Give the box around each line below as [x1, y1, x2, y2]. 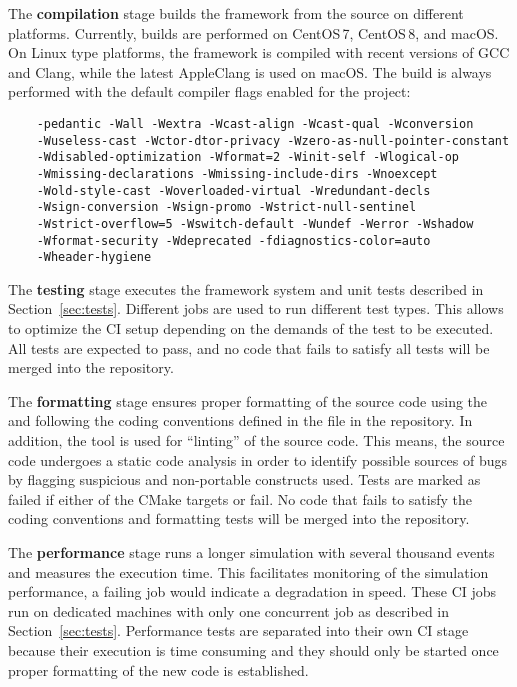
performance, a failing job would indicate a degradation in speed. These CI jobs [8, 581, 497, 602]
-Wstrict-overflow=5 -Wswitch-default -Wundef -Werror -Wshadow [36, 216, 474, 231]
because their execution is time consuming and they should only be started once [8, 639, 499, 660]
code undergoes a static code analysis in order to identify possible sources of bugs [8, 449, 507, 470]
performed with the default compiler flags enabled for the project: [8, 81, 411, 102]
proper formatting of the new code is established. [8, 659, 309, 680]
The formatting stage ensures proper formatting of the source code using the [8, 390, 488, 411]
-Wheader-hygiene [36, 250, 152, 265]
